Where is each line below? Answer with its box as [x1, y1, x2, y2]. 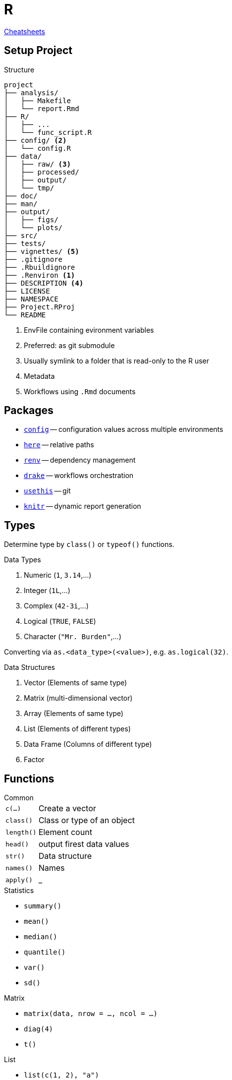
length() [5, 828, 37, 836]
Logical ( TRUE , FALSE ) [24, 617, 96, 626]
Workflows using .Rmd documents [24, 387, 136, 396]
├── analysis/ [4, 88, 58, 97]
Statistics [4, 886, 34, 895]
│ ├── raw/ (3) [4, 160, 71, 168]
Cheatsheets [4, 27, 45, 36]
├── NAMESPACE [4, 295, 58, 303]
